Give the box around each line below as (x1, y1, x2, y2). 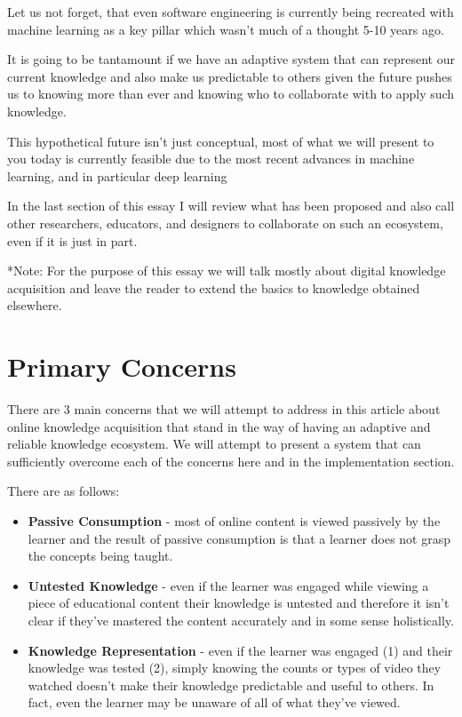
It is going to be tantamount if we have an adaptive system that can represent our (7, 50, 455, 68)
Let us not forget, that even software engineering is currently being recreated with (7, 3, 454, 20)
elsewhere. (7, 296, 62, 315)
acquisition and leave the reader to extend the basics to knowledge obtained (7, 278, 420, 297)
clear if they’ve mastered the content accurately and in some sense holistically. (28, 610, 454, 629)
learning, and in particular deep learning (7, 166, 227, 185)
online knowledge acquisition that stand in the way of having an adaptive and (7, 417, 431, 435)
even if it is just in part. (7, 231, 138, 250)
